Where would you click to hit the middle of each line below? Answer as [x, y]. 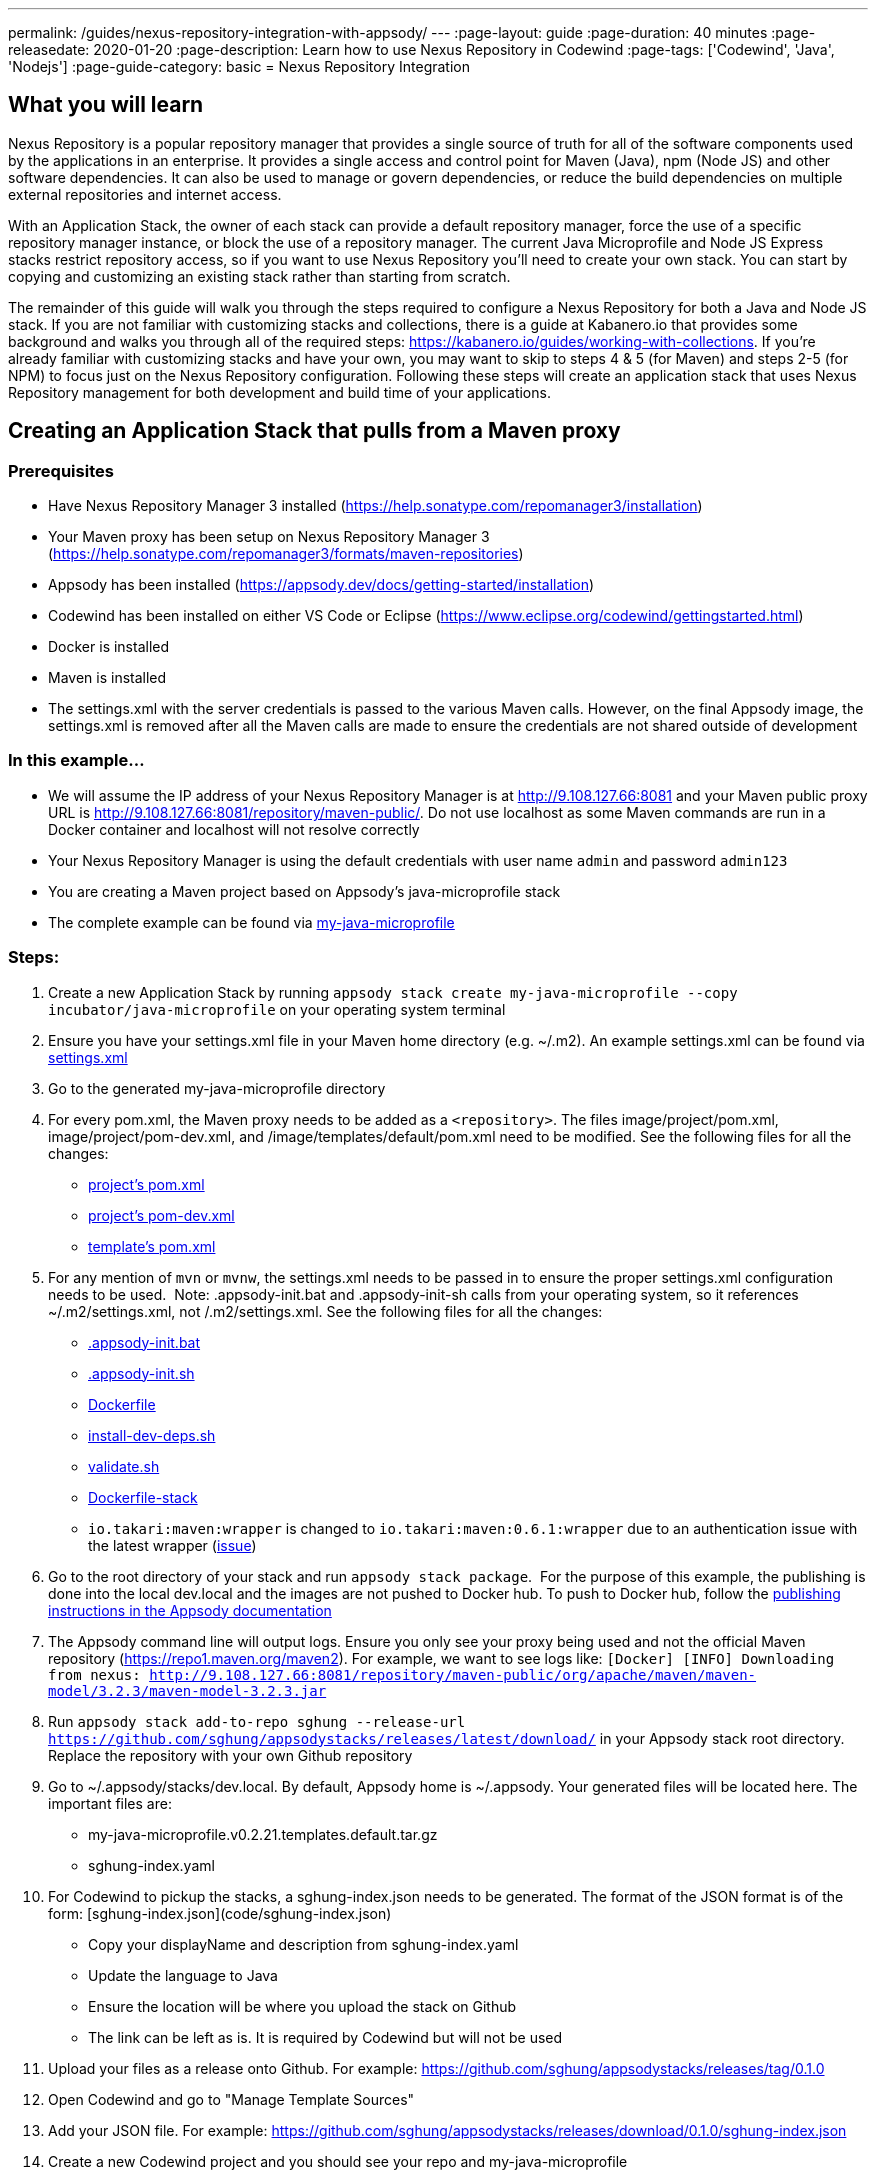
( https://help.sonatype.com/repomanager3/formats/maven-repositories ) [286, 554]
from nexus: [94, 1674]
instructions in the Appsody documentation [190, 1610]
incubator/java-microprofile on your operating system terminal [277, 1009]
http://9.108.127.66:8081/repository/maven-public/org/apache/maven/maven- [453, 1674]
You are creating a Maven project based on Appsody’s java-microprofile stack [304, 891]
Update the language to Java [183, 1975]
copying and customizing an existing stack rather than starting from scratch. [259, 276]
